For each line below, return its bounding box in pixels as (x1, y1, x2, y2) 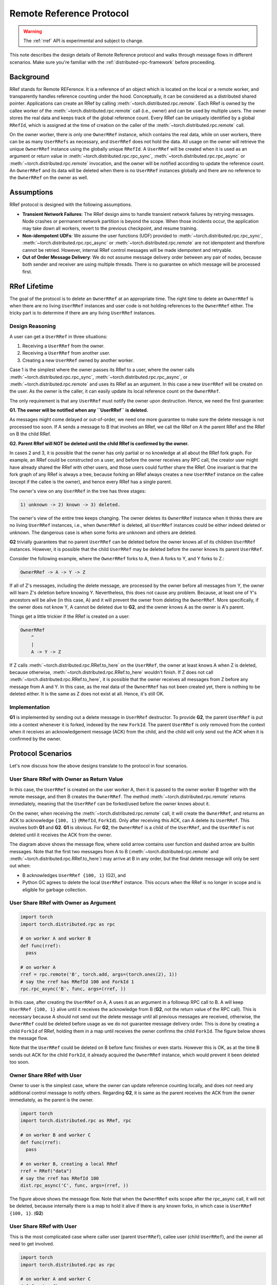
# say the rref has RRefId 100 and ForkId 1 (20, 979, 134, 984)
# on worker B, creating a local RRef (20, 1161, 118, 1167)
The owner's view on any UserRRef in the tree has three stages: (9, 488, 146, 494)
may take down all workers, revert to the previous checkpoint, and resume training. (22, 225, 197, 231)
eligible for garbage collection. (22, 887, 87, 893)
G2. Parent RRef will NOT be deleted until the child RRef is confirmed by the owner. (9, 440, 189, 447)
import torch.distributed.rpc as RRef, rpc (20, 1118, 132, 1124)
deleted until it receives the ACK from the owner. (9, 832, 112, 838)
